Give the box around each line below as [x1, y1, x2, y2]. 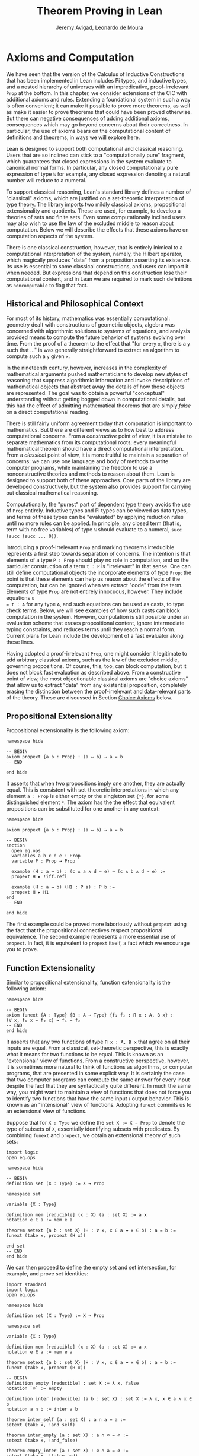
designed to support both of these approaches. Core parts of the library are [6, 476, 191, 483]
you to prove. [6, 946, 38, 953]
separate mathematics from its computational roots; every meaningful [6, 438, 176, 446]
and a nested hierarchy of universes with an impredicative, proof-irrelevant [6, 83, 189, 90]
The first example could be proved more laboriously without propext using [6, 920, 187, 928]
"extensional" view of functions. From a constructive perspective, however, [6, 1057, 190, 1064]
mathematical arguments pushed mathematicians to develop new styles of [6, 370, 188, 378]
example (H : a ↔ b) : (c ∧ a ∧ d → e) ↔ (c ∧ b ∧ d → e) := [11, 869, 166, 875]
